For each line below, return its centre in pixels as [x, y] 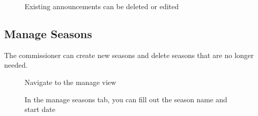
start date [40, 109]
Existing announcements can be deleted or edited [102, 6]
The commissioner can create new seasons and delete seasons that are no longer [129, 55]
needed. [16, 65]
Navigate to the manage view [70, 82]
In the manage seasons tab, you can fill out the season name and [126, 99]
